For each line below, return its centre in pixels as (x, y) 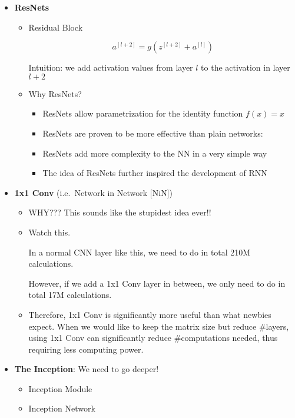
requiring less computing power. (86, 349)
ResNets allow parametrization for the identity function (143, 113)
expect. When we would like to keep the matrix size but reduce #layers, (159, 326)
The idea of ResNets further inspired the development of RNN (155, 173)
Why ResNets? (55, 93)
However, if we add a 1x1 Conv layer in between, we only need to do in (157, 283)
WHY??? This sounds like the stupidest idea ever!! (120, 212)
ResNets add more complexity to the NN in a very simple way (155, 153)
